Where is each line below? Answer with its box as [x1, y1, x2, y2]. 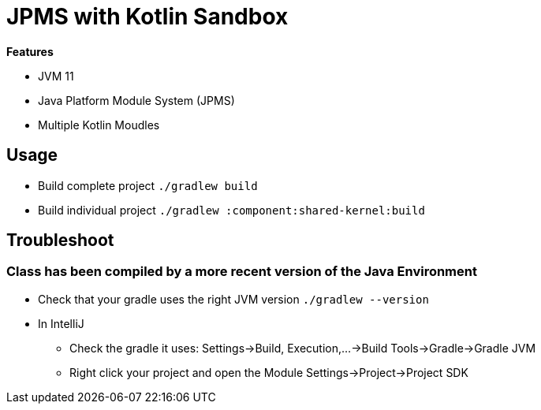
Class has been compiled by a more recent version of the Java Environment [6, 263, 477, 280]
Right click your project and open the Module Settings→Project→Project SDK [69, 365, 468, 379]
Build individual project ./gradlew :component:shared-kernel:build [38, 203, 425, 217]
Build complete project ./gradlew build [38, 178, 258, 192]
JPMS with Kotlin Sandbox [6, 3, 289, 30]
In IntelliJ [38, 316, 84, 330]
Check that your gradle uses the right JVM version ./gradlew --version [38, 292, 429, 306]
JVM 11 [38, 69, 74, 83]
